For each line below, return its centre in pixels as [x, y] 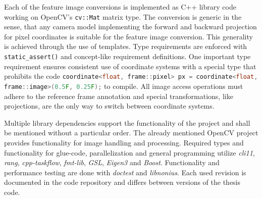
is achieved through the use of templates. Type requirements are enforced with [126, 46]
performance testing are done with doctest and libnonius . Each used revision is [125, 172]
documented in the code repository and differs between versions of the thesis [122, 182]
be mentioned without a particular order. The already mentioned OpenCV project [131, 133]
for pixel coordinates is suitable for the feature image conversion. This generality [128, 36]
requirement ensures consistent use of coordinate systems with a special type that [130, 66]
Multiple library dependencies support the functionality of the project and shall [127, 122]
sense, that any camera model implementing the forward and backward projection [130, 27]
